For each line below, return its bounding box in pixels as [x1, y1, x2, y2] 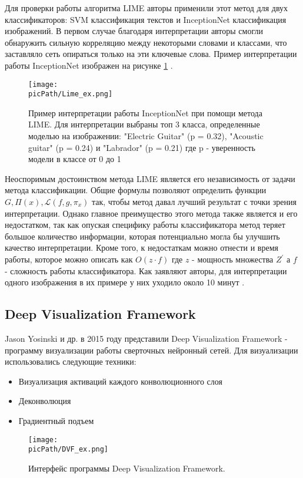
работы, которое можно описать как [5, 253, 133, 265]
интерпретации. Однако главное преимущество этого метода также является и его [5, 207, 298, 219]
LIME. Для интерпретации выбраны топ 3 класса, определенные [28, 118, 260, 130]
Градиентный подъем [18, 414, 94, 426]
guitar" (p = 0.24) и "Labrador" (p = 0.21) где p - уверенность [28, 141, 255, 153]
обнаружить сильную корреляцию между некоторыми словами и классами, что [5, 36, 287, 48]
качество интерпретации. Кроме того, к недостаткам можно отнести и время [5, 241, 278, 254]
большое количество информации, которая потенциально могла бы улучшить [5, 230, 280, 242]
